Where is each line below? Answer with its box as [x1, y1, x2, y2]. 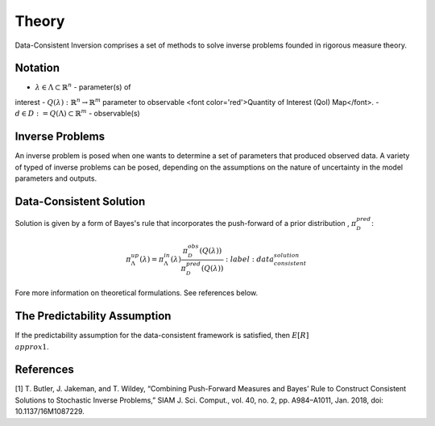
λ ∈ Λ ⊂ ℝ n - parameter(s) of [35, 81, 131, 92]
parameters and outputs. [14, 173, 97, 183]
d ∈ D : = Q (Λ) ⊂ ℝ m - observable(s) [14, 107, 140, 119]
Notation [14, 61, 60, 75]
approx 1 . [14, 341, 50, 351]
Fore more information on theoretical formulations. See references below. [14, 288, 259, 298]
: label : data [226, 255, 275, 264]
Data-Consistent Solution [14, 194, 146, 208]
